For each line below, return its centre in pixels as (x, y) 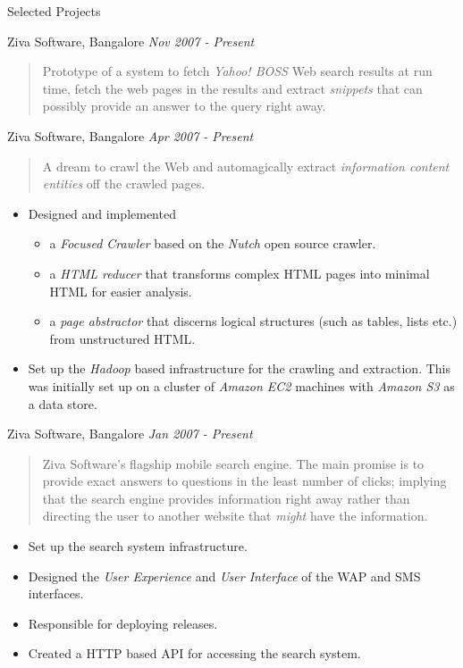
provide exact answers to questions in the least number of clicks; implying (244, 481)
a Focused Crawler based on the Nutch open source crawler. (213, 243)
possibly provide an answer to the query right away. (184, 106)
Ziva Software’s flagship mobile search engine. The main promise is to (233, 463)
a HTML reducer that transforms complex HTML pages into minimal (240, 273)
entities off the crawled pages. (124, 184)
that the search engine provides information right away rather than (226, 498)
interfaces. (56, 593)
